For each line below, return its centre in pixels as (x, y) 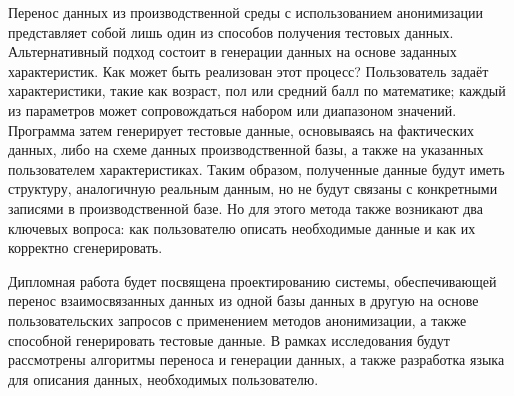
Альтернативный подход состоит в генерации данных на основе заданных (232, 51)
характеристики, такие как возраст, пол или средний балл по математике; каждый (257, 90)
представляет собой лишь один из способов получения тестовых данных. (231, 31)
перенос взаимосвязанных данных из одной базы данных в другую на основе (243, 300)
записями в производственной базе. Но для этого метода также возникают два (245, 207)
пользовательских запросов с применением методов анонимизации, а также (237, 319)
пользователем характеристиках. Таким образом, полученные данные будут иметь (256, 168)
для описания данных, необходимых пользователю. (163, 378)
